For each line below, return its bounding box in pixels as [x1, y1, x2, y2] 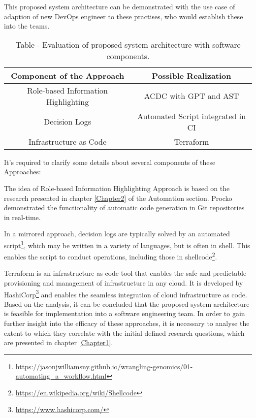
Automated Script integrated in [137, 110, 246, 122]
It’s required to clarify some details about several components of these [4, 157, 216, 167]
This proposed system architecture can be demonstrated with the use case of [4, 1, 235, 11]
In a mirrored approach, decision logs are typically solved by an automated [4, 228, 230, 239]
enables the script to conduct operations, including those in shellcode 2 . [4, 250, 217, 261]
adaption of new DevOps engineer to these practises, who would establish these [4, 11, 243, 21]
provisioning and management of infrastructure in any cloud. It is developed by [4, 278, 243, 288]
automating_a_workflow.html [15, 371, 107, 381]
